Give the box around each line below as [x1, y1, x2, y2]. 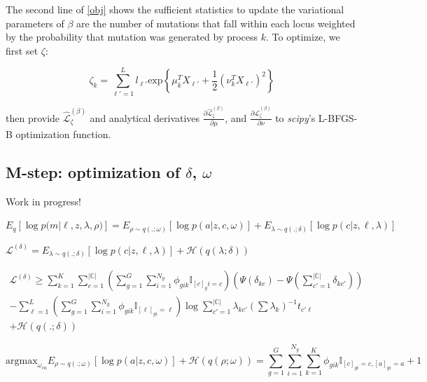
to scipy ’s [275, 110, 316, 125]
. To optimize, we [266, 29, 340, 44]
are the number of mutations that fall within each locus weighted [76, 15, 356, 30]
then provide [6, 110, 60, 125]
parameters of [6, 15, 64, 30]
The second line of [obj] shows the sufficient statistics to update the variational [6, 2, 344, 16]
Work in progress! [6, 193, 82, 208]
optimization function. [15, 126, 111, 141]
